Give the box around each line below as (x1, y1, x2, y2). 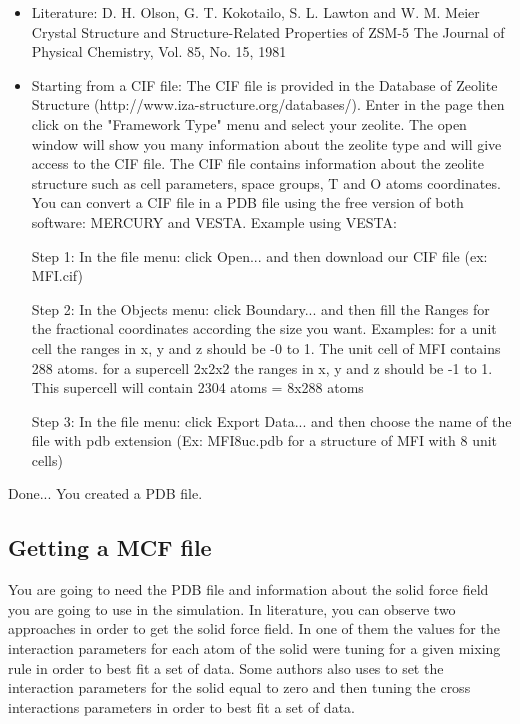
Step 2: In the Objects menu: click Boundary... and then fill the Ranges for (31, 298, 490, 319)
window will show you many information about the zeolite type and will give (31, 133, 502, 154)
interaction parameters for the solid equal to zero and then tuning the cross (8, 677, 471, 698)
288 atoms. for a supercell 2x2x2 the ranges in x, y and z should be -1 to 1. (31, 357, 493, 378)
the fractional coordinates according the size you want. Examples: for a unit (31, 318, 497, 339)
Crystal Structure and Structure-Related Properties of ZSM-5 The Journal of (31, 21, 505, 42)
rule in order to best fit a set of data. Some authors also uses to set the (8, 657, 444, 678)
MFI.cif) (31, 265, 83, 286)
